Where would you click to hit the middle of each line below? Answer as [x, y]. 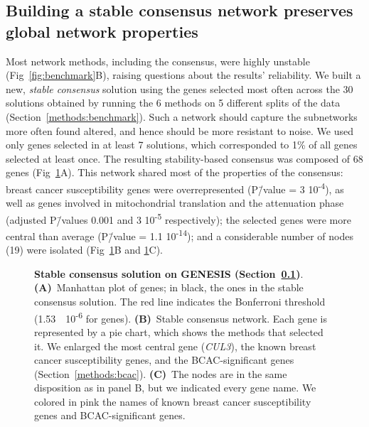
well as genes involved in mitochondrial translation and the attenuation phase [175, 203]
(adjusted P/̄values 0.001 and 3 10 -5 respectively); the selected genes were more [178, 218]
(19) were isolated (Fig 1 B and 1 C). [85, 250]
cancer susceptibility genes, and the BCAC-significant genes [164, 360]
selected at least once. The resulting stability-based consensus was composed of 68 [184, 158]
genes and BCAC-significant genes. [110, 415]
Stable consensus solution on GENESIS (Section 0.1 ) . [169, 273]
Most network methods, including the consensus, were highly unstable [158, 61]
